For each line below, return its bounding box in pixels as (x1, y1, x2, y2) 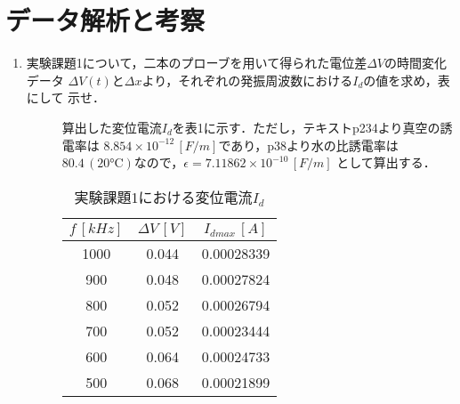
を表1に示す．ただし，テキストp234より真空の (172, 117, 440, 136)
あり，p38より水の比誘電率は (230, 135, 399, 154)
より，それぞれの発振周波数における (141, 70, 353, 89)
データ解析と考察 (5, 2, 206, 38)
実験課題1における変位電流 (74, 186, 253, 207)
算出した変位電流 (61, 117, 162, 136)
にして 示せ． (26, 88, 106, 107)
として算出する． (336, 153, 436, 172)
